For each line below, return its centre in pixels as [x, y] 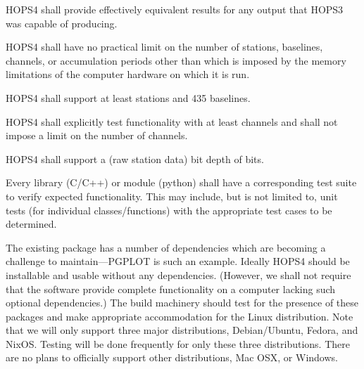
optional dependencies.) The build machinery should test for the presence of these [182, 303]
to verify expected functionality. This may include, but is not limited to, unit [172, 196]
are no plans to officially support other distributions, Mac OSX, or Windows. [172, 357]
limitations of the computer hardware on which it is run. [128, 74]
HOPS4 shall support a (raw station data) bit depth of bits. [135, 158]
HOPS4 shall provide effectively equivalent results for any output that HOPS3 [175, 9]
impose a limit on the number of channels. [97, 135]
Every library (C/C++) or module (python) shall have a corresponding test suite [181, 182]
